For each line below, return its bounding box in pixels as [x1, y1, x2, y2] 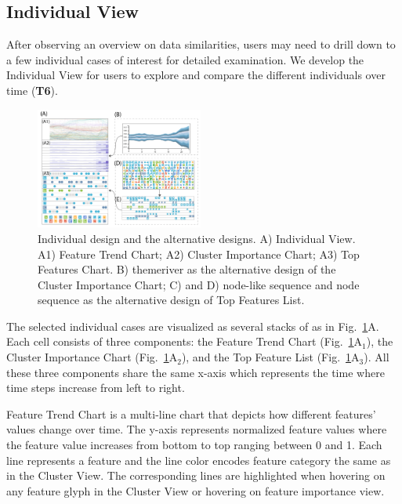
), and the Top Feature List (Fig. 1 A [181, 349, 360, 365]
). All [364, 349, 389, 365]
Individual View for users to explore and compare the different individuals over [6, 67, 386, 83]
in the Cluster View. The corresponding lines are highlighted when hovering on [6, 467, 386, 484]
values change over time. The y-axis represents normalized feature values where [6, 421, 387, 437]
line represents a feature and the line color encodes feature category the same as [6, 451, 391, 468]
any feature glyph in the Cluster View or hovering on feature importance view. [6, 482, 385, 499]
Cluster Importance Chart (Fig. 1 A [6, 349, 178, 365]
